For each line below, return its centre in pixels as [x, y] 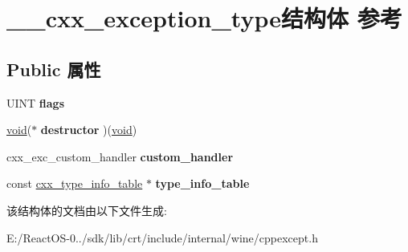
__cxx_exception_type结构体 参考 [204, 18]
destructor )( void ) [89, 130]
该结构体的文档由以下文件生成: [87, 210]
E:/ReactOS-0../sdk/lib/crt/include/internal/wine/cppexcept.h [162, 237]
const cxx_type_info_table [75, 183]
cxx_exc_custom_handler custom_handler [120, 156]
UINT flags [36, 102]
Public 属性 [54, 69]
